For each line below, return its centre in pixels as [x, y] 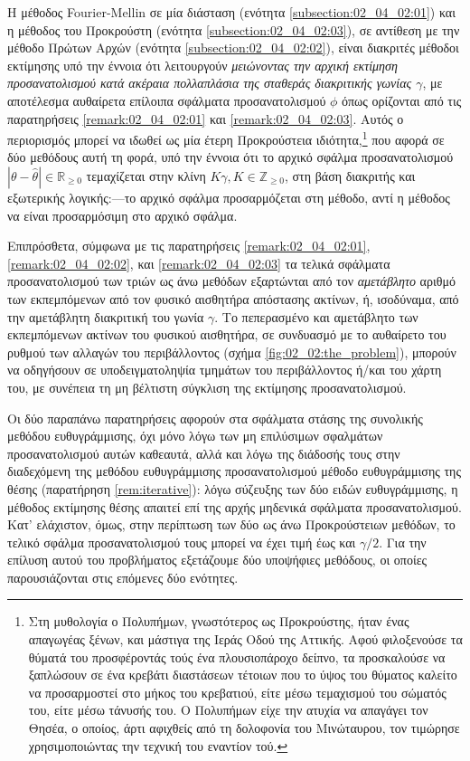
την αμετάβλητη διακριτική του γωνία [106, 316]
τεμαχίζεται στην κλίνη [146, 176]
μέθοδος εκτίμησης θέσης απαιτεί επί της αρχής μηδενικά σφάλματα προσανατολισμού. [235, 506]
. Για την [403, 542]
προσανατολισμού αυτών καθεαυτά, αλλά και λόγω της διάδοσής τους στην [204, 453]
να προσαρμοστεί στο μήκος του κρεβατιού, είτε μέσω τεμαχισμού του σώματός [237, 692]
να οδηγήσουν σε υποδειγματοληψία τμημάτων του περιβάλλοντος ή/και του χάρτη [225, 370]
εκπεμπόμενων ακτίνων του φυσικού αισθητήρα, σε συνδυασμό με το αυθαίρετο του [227, 334]
